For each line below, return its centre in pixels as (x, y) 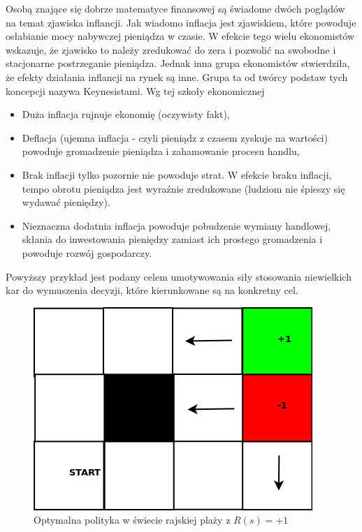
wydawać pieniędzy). (66, 202)
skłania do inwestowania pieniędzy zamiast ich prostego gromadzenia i (172, 239)
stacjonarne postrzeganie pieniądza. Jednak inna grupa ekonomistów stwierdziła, (178, 63)
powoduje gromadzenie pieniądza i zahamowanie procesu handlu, (161, 151)
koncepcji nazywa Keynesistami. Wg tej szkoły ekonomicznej (135, 90)
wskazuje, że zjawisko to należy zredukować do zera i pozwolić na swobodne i (171, 49)
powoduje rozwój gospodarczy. (87, 252)
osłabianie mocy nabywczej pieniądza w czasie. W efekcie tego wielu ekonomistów (180, 36)
